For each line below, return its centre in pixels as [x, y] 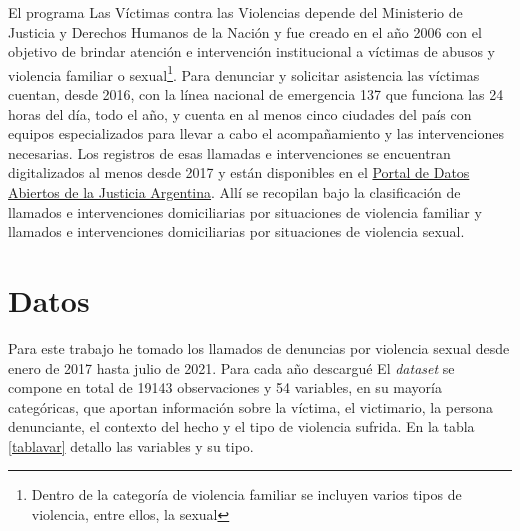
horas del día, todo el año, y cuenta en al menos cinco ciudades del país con [240, 113]
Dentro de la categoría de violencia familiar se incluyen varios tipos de [246, 494]
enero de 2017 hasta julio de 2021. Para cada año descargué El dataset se [231, 367]
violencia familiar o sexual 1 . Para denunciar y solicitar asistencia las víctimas [244, 73]
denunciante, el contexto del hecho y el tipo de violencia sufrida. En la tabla [241, 426]
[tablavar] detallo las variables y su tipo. [131, 445]
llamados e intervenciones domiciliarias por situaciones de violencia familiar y [245, 211]
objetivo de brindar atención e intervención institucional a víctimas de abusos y [251, 51]
